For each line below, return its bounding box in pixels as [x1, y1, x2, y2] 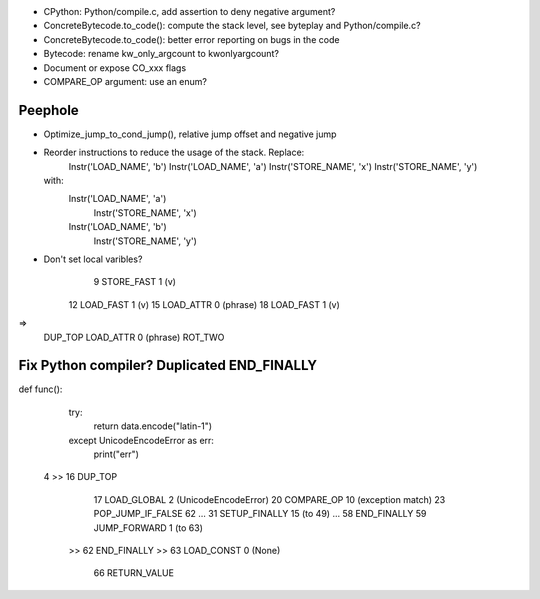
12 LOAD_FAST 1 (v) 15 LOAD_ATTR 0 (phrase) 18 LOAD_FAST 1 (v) [68, 298, 340, 310]
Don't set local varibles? [43, 253, 143, 265]
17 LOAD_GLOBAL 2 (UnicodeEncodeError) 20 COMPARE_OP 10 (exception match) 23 [93, 493, 446, 505]
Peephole [18, 101, 79, 119]
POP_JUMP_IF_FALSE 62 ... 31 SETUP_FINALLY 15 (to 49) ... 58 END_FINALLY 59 [93, 508, 427, 520]
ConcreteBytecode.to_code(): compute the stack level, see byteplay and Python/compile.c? [43, 20, 421, 32]
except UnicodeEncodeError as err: [68, 434, 215, 446]
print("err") [93, 448, 140, 460]
